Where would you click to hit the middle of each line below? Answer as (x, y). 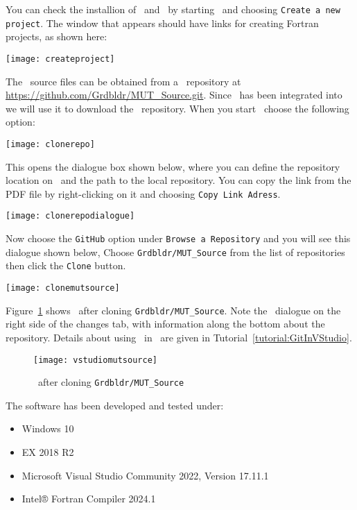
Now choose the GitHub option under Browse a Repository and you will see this (178, 238)
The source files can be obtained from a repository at (123, 81)
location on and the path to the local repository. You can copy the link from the (178, 180)
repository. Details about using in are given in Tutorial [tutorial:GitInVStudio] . (179, 337)
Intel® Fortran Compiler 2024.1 (89, 499)
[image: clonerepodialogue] (70, 216)
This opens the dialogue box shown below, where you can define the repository (173, 166)
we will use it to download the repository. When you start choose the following (177, 108)
